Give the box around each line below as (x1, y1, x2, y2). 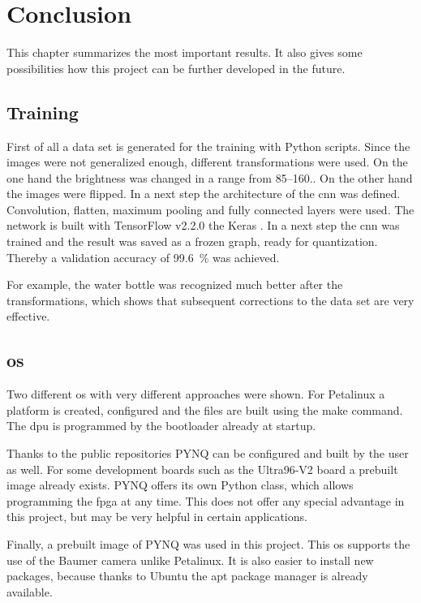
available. (6, 583, 53, 600)
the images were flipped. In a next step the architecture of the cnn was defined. (6, 185, 401, 202)
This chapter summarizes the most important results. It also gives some (6, 44, 363, 61)
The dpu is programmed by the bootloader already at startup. (6, 417, 316, 434)
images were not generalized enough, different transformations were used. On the (6, 153, 408, 170)
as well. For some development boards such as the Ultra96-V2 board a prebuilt (6, 460, 398, 477)
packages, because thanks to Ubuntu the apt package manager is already (6, 567, 368, 584)
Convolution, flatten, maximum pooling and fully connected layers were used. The (6, 200, 415, 218)
